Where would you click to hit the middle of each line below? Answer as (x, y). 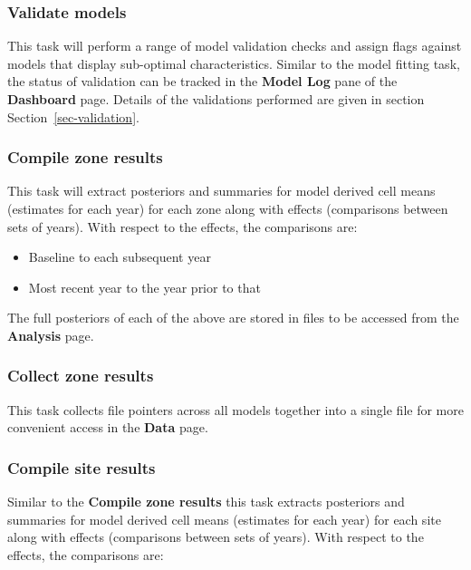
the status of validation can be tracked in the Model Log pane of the (202, 81)
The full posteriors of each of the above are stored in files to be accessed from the (233, 318)
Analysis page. (51, 335)
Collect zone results (81, 376)
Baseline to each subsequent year (120, 257)
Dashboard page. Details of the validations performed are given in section (216, 99)
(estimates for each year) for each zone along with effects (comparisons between (228, 208)
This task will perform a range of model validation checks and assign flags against (235, 46)
